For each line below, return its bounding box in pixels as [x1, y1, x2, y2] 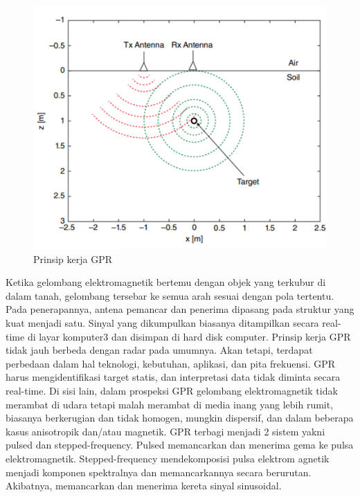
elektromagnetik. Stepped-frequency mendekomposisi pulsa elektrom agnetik [6, 451, 330, 465]
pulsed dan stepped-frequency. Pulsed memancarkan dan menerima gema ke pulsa [6, 437, 354, 452]
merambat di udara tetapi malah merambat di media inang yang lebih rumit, [6, 397, 334, 411]
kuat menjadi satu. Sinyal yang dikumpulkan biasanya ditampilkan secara [6, 316, 319, 329]
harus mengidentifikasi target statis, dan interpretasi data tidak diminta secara [6, 370, 341, 384]
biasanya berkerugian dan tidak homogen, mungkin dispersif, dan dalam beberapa [6, 410, 354, 425]
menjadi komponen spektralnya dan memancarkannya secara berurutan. [6, 464, 312, 479]
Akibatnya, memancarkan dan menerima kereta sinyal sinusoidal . [6, 478, 282, 493]
